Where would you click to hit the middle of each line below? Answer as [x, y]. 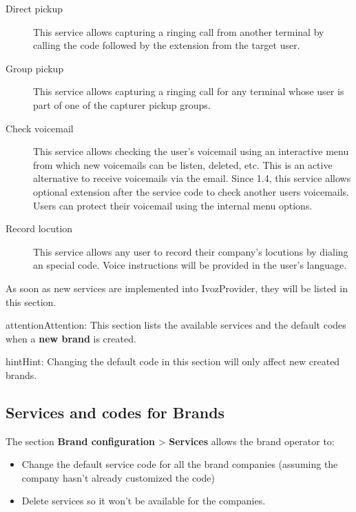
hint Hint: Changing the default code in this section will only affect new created [173, 361]
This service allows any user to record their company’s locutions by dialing [191, 251]
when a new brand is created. [71, 338]
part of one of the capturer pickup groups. [122, 104]
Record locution [39, 228]
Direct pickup [34, 8]
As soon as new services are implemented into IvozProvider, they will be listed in [177, 288]
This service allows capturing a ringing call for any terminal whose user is [189, 91]
